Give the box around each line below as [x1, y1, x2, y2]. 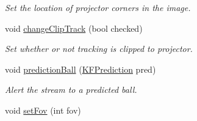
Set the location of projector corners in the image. [5, 1, 191, 13]
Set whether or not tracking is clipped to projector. [5, 42, 193, 55]
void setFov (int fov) [5, 103, 81, 116]
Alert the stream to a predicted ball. [5, 83, 137, 96]
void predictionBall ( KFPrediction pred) [5, 62, 156, 75]
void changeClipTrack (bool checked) [5, 21, 143, 34]
